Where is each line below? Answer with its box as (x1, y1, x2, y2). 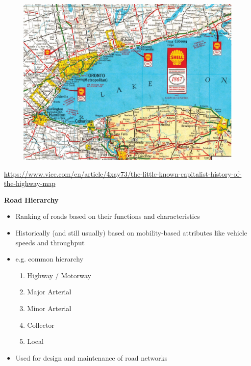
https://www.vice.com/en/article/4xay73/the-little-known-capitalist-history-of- (4, 168, 242, 179)
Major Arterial (27, 287, 72, 297)
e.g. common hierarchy (15, 254, 83, 264)
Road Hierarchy (4, 194, 59, 205)
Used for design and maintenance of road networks (15, 352, 168, 363)
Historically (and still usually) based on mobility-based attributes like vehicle (15, 227, 248, 237)
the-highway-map (4, 178, 55, 188)
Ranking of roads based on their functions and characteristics (15, 211, 200, 221)
